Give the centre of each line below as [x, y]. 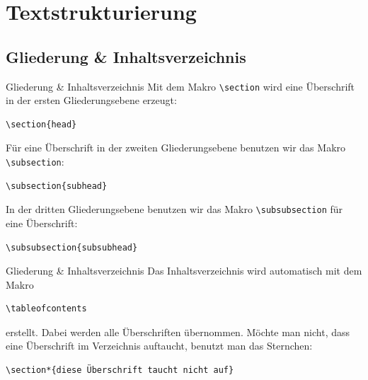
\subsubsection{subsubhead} [72, 247]
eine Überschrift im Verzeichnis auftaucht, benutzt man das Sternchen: [159, 346]
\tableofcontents [46, 309]
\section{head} [41, 124]
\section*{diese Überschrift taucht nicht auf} [120, 370]
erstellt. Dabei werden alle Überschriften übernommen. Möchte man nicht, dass [178, 332]
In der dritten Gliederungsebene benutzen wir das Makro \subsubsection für [174, 209]
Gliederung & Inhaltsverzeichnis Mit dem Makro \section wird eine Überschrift [180, 86]
